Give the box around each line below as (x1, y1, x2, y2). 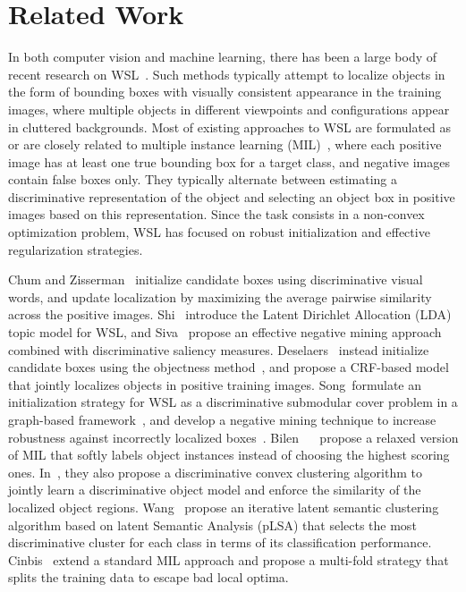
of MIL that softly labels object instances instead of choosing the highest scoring (8, 445, 450, 464)
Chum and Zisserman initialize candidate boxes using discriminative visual (8, 270, 423, 289)
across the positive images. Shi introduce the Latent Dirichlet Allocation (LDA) (8, 305, 452, 324)
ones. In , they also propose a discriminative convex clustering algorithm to (8, 462, 422, 481)
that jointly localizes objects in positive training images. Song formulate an (8, 375, 422, 393)
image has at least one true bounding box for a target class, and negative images (8, 152, 450, 171)
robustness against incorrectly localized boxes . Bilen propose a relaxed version (8, 427, 459, 446)
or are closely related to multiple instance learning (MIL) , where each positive (8, 135, 442, 154)
